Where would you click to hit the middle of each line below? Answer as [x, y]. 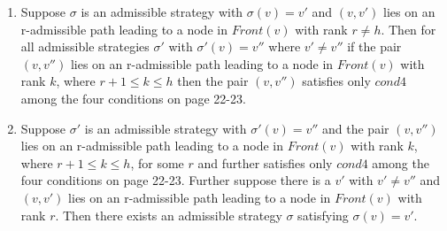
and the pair [356, 128]
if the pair [374, 46]
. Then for [408, 29]
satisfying [323, 215]
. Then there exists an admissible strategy [169, 215]
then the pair [213, 81]
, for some [157, 162]
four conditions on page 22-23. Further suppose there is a [176, 180]
